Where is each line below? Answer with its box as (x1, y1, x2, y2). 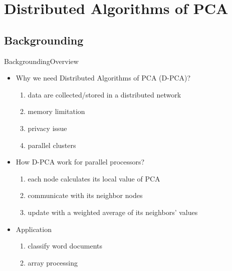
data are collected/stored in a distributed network (28, 89, 181, 99)
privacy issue (28, 122, 67, 133)
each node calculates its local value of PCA (28, 173, 160, 183)
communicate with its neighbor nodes (28, 190, 143, 200)
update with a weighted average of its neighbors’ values (28, 206, 198, 217)
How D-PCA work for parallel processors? (16, 156, 145, 167)
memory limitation (28, 106, 85, 116)
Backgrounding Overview (4, 55, 79, 66)
